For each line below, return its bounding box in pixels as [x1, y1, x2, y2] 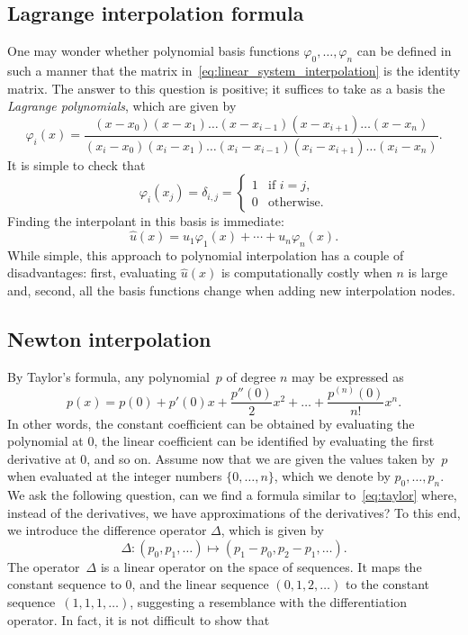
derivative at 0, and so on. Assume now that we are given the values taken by [7, 449, 436, 467]
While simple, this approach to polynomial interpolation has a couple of [7, 245, 404, 264]
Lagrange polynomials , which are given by [7, 96, 237, 115]
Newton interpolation [7, 325, 211, 353]
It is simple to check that [7, 155, 146, 174]
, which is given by [220, 521, 324, 540]
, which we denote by [274, 467, 391, 485]
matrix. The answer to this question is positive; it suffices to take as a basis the [7, 78, 445, 97]
